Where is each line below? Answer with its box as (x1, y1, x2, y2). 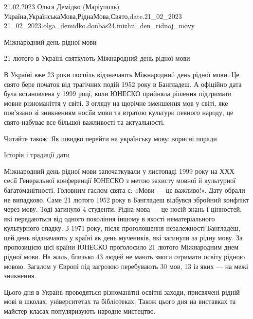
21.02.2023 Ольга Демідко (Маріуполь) (4, 1, 120, 11)
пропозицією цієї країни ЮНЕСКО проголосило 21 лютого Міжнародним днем (4, 242, 239, 252)
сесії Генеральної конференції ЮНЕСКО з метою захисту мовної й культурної (4, 175, 236, 185)
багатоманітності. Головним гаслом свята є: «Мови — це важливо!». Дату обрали (4, 185, 245, 195)
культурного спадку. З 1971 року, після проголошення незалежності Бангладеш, (4, 223, 240, 233)
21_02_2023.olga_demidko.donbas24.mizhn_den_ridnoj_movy (4, 20, 195, 31)
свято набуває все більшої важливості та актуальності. (4, 117, 165, 127)
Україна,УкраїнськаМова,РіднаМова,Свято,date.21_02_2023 (4, 11, 182, 21)
